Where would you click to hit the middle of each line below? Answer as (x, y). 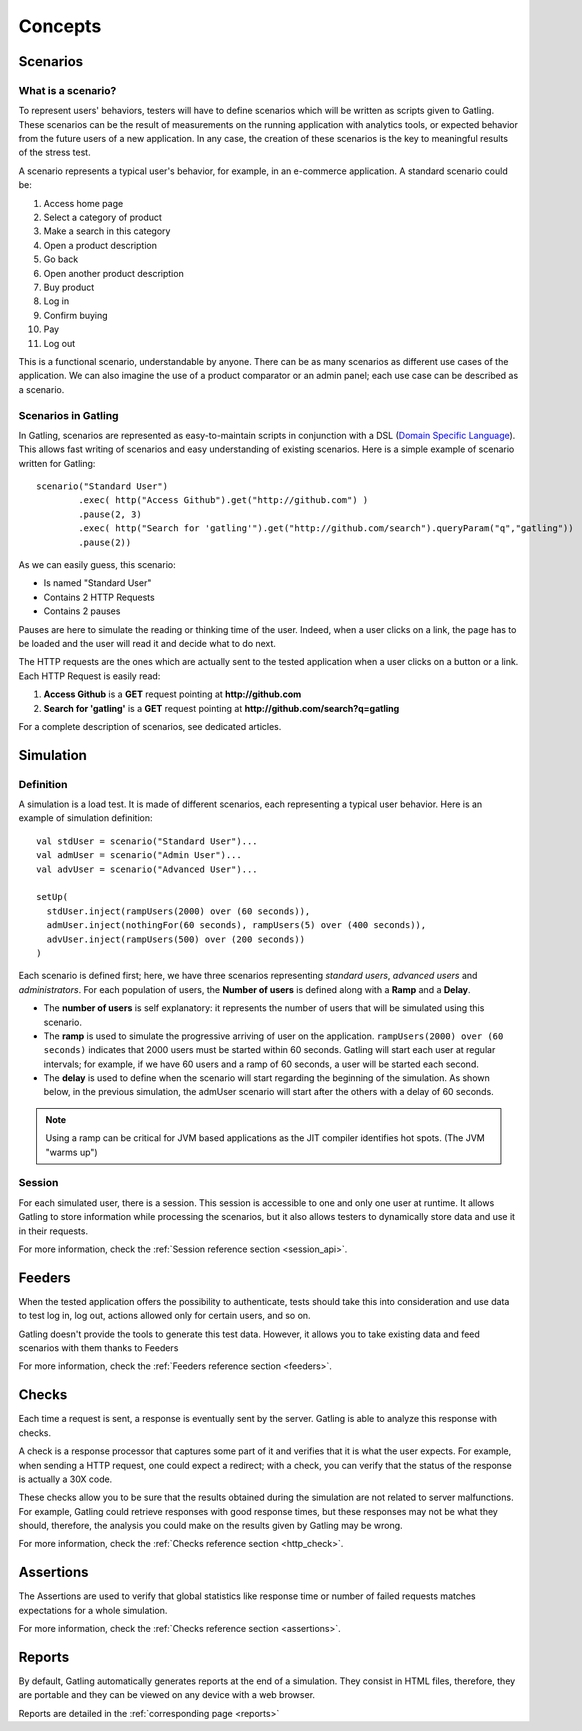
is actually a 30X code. (65, 1479)
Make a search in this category (107, 231)
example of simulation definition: (85, 818)
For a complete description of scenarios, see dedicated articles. (150, 726)
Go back (61, 259)
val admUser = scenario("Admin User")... (139, 855)
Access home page (83, 203)
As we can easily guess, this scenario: (97, 564)
